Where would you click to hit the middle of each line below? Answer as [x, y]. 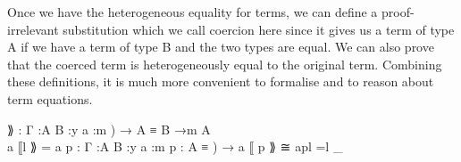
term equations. [50, 98]
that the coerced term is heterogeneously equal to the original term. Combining [225, 64]
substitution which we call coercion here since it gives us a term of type [259, 29]
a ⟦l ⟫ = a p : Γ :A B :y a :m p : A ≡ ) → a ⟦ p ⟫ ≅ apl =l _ [175, 146]
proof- [398, 12]
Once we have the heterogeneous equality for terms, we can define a [193, 12]
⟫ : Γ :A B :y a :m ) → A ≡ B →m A [109, 129]
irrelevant [33, 29]
